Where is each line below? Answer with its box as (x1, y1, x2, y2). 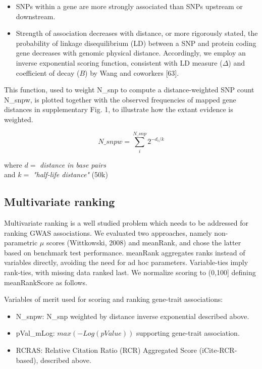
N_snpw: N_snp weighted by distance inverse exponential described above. (16, 310, 249, 321)
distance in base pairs (40, 159, 106, 170)
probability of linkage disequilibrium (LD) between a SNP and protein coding (16, 37, 256, 48)
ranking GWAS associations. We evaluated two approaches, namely (4, 227, 212, 238)
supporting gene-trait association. (136, 328, 240, 338)
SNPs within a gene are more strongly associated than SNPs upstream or (16, 1, 243, 11)
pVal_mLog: (16, 328, 55, 338)
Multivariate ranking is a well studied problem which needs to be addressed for (4, 218, 248, 228)
